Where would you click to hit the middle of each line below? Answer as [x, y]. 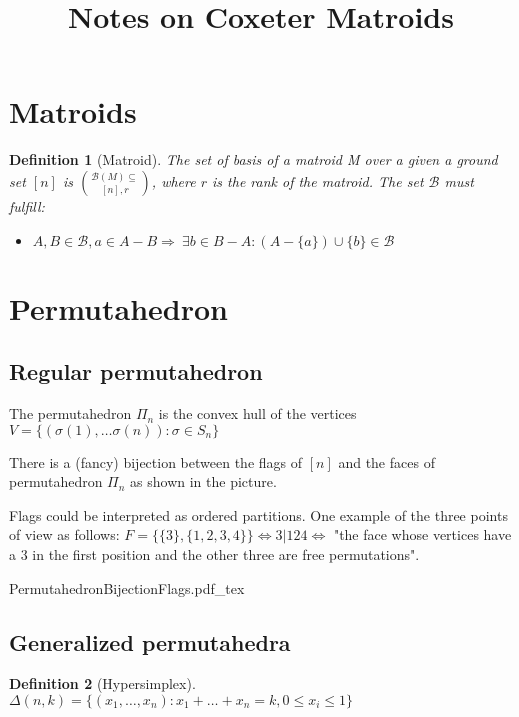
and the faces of [386, 461]
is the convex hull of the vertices [257, 413]
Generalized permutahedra [150, 641]
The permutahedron [70, 413]
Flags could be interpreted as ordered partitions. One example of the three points [258, 514]
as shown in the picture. [203, 481]
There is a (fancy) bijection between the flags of [156, 461]
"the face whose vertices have [422, 534]
